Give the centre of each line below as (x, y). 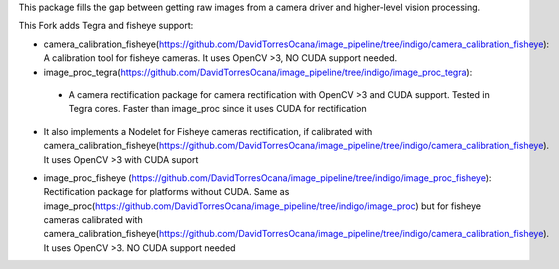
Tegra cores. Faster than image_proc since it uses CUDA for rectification (217, 109)
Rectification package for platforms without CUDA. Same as (166, 192)
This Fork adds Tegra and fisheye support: (106, 26)
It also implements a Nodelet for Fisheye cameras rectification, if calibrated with (208, 131)
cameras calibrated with (93, 220)
